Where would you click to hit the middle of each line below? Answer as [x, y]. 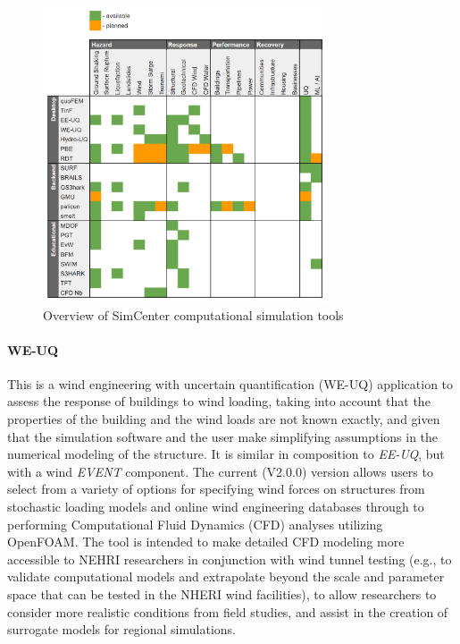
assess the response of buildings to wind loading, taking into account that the [219, 401]
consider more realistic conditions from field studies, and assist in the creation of [228, 611]
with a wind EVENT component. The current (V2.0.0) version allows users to [220, 471]
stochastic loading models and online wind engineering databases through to [216, 507]
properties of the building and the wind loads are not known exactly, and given [224, 419]
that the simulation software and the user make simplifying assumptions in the [223, 436]
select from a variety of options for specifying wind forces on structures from [216, 489]
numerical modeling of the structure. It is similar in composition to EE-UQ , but [226, 454]
